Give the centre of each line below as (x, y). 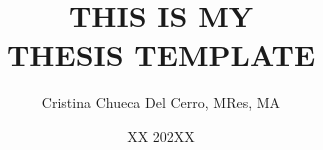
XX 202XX (161, 135)
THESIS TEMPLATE (161, 54)
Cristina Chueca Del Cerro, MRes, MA (161, 102)
